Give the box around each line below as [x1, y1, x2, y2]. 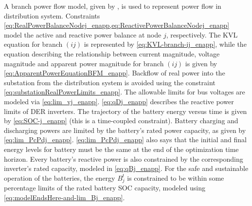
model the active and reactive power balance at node [4, 29, 162, 39]
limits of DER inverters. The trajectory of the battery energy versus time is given [4, 106, 247, 116]
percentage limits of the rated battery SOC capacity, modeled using [4, 183, 206, 193]
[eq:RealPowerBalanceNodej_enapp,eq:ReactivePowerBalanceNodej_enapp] [4, 20, 230, 30]
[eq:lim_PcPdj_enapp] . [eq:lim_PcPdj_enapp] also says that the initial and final [4, 134, 247, 145]
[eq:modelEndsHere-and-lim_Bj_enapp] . [4, 192, 125, 203]
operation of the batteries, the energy [4, 172, 115, 183]
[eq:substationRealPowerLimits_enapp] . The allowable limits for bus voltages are [4, 87, 245, 97]
